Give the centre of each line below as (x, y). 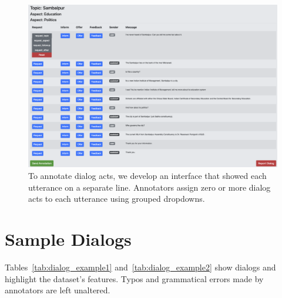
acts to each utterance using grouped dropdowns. (117, 199)
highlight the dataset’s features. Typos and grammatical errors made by (134, 278)
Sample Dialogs (68, 238)
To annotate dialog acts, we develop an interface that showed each (147, 176)
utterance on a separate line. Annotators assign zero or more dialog (150, 187)
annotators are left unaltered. (58, 290)
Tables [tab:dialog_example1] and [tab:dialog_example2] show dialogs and (140, 267)
